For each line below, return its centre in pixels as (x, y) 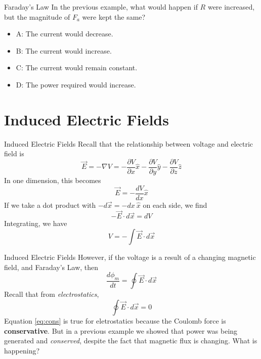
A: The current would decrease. (64, 34)
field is (14, 153)
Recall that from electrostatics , (52, 294)
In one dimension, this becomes (53, 180)
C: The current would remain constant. (77, 68)
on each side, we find (175, 205)
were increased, (231, 7)
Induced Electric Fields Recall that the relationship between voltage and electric (129, 143)
